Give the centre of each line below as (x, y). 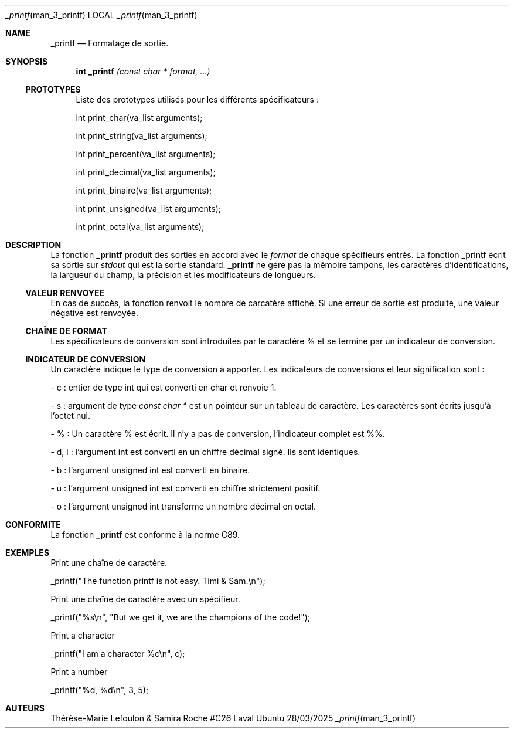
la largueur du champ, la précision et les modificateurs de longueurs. (183, 275)
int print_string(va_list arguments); (142, 136)
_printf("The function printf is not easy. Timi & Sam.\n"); (158, 581)
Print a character (83, 635)
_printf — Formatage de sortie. (110, 43)
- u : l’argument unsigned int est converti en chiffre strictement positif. (185, 488)
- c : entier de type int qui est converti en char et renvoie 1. (164, 387)
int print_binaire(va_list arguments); (144, 190)
